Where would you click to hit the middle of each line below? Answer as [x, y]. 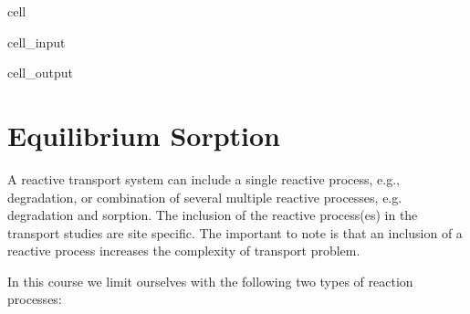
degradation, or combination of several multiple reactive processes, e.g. [205, 197]
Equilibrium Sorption [144, 135]
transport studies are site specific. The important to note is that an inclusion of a [235, 232]
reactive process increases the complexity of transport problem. [184, 251]
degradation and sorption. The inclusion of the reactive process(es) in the [213, 215]
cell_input [37, 42]
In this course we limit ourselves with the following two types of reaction [210, 281]
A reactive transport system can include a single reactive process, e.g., [204, 178]
